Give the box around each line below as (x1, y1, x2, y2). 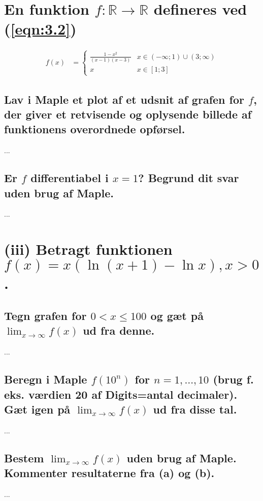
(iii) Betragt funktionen (4, 239, 173, 259)
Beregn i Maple (4, 371, 87, 387)
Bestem (4, 450, 44, 465)
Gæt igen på (4, 401, 71, 417)
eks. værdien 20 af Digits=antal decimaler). (4, 386, 238, 402)
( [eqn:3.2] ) (4, 18, 77, 39)
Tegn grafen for (4, 308, 87, 323)
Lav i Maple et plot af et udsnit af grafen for (4, 91, 244, 107)
